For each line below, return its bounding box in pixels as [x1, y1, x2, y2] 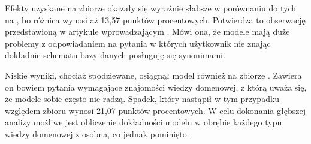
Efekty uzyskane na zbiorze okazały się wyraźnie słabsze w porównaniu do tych [5, 2, 296, 14]
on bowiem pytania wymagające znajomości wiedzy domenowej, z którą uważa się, [5, 80, 307, 93]
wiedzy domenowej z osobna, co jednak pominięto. [5, 127, 189, 140]
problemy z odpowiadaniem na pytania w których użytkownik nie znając [5, 37, 271, 49]
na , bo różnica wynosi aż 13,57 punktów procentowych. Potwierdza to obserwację [5, 13, 306, 26]
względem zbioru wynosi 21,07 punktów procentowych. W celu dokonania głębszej [5, 104, 306, 116]
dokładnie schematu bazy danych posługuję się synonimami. [5, 49, 225, 61]
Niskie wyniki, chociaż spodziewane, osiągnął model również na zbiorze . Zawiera [5, 68, 302, 81]
